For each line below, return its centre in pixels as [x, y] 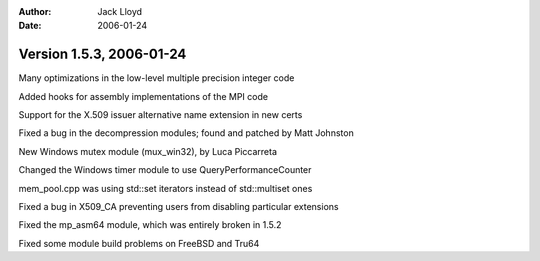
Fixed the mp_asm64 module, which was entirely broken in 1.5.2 [150, 225]
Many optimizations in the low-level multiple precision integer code [156, 78]
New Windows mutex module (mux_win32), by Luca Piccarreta [148, 151]
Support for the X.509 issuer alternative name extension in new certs [160, 115]
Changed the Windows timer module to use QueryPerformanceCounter [165, 170]
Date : [30, 26]
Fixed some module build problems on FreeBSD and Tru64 [139, 243]
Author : [35, 11]
